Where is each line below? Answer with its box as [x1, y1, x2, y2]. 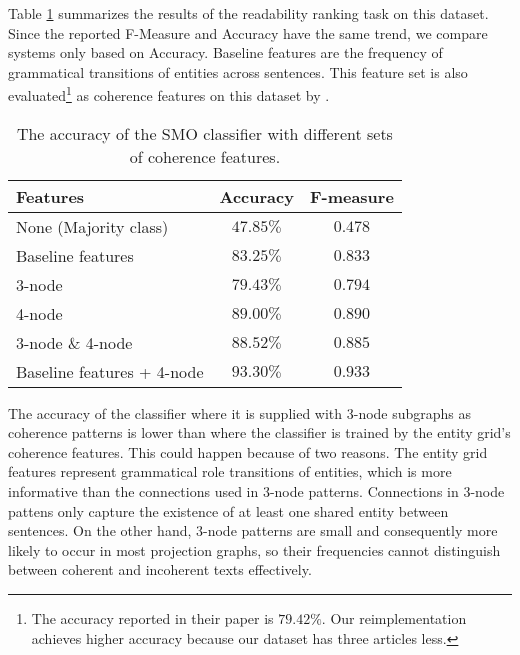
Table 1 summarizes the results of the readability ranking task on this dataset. [8, 3, 489, 23]
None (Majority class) [16, 214, 169, 238]
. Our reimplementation [321, 607, 467, 628]
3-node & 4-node [16, 330, 133, 354]
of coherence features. [129, 144, 281, 168]
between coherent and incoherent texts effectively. [8, 559, 312, 580]
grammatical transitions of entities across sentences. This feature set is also [8, 61, 468, 82]
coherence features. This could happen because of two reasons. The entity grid [8, 441, 488, 462]
